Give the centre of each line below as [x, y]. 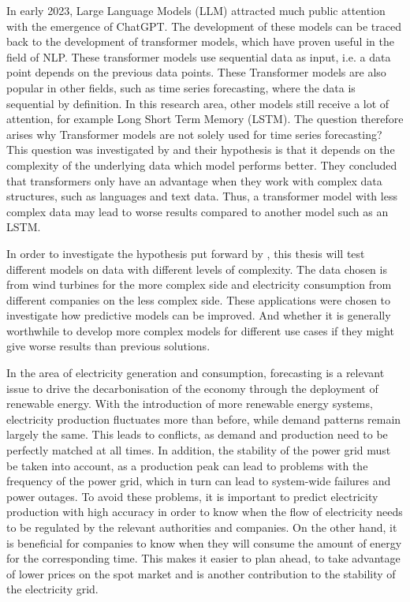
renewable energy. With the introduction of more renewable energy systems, [190, 404]
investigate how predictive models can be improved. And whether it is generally [199, 315]
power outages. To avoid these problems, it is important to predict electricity [192, 496]
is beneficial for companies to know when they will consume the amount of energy [204, 542]
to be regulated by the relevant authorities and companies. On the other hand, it [202, 527]
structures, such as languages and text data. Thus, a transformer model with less [202, 196]
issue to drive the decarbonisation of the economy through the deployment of [192, 388]
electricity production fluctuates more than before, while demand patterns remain [204, 419]
